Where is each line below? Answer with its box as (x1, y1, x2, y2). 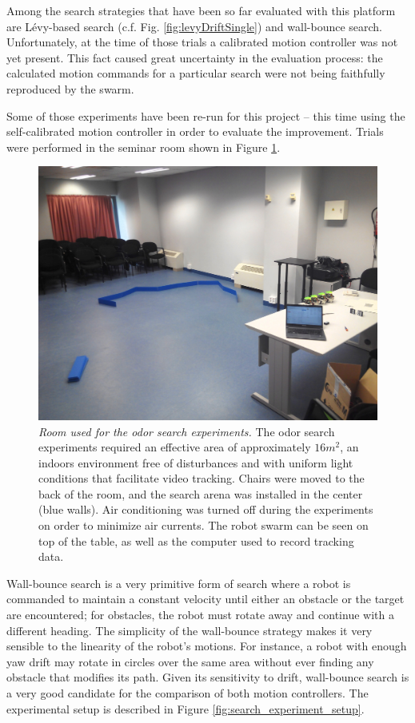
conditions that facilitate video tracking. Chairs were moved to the (38, 470, 365, 487)
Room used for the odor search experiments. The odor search (38, 423, 335, 439)
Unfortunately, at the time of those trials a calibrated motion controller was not (6, 34, 398, 50)
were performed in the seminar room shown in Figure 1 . (6, 138, 281, 155)
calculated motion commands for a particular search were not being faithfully (6, 65, 385, 81)
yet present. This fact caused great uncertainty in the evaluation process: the (6, 49, 383, 66)
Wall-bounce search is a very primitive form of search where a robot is (6, 574, 351, 591)
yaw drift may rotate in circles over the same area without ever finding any (6, 653, 374, 669)
